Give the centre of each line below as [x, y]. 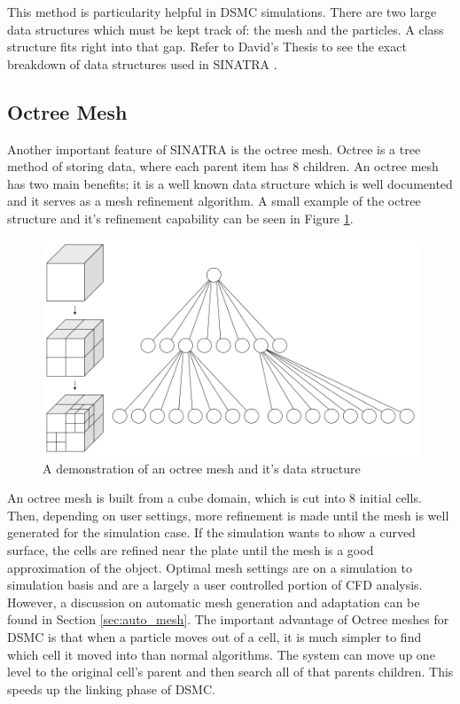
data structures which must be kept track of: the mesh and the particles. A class [226, 29]
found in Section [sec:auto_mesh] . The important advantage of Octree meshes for [228, 619]
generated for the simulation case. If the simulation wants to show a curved [211, 532]
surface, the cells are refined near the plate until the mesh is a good [191, 549]
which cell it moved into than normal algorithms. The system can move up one [221, 654]
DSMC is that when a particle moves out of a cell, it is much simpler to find [214, 636]
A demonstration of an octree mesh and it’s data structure [202, 468]
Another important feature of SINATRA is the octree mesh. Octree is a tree [214, 149]
